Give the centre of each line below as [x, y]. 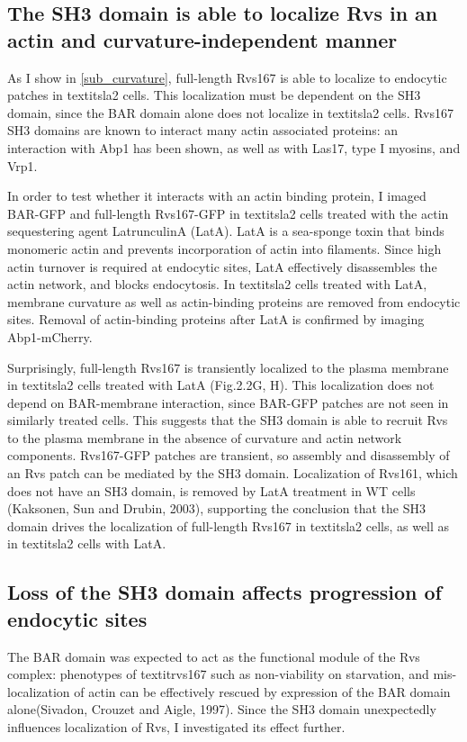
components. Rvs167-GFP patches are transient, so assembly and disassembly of [229, 455]
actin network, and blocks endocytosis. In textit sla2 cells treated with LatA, [217, 284]
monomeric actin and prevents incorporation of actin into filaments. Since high [225, 248]
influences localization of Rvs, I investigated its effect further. [176, 727]
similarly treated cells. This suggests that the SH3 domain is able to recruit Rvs [228, 420]
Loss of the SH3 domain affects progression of [225, 592]
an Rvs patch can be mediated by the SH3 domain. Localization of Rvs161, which [233, 473]
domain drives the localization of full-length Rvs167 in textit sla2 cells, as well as [229, 525]
